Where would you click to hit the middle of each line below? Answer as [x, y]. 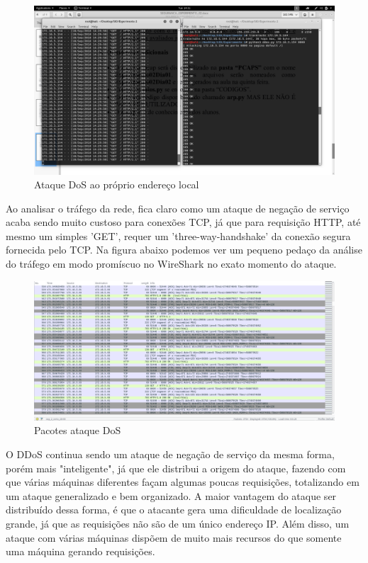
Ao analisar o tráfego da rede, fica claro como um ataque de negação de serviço [178, 208]
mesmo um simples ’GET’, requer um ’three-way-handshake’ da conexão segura [178, 235]
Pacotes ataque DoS [78, 430]
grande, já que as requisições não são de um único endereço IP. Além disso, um [178, 523]
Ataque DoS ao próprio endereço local [117, 184]
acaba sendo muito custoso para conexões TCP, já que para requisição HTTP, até [183, 222]
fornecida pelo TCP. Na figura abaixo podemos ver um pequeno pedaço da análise [184, 250]
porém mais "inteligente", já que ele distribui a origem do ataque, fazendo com [176, 468]
